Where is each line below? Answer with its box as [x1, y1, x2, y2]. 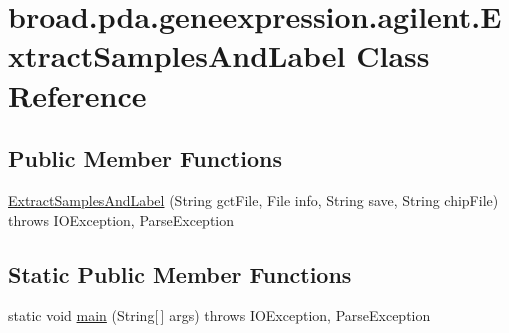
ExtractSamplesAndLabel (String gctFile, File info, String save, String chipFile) [8, 189, 499, 210]
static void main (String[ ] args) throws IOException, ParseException [8, 305, 431, 326]
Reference [8, 74, 147, 115]
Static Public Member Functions [8, 258, 352, 289]
